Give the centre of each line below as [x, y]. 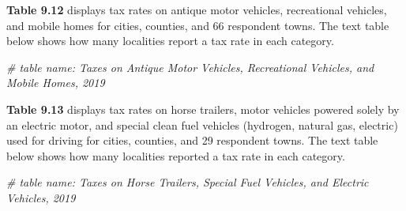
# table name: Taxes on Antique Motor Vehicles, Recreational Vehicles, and [190, 67]
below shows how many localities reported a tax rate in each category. [176, 155]
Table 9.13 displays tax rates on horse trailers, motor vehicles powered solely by [203, 109]
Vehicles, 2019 [41, 197]
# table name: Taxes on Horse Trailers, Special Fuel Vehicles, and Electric [188, 182]
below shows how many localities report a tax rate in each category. [170, 41]
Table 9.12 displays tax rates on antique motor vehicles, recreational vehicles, [197, 9]
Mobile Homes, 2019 [56, 83]
